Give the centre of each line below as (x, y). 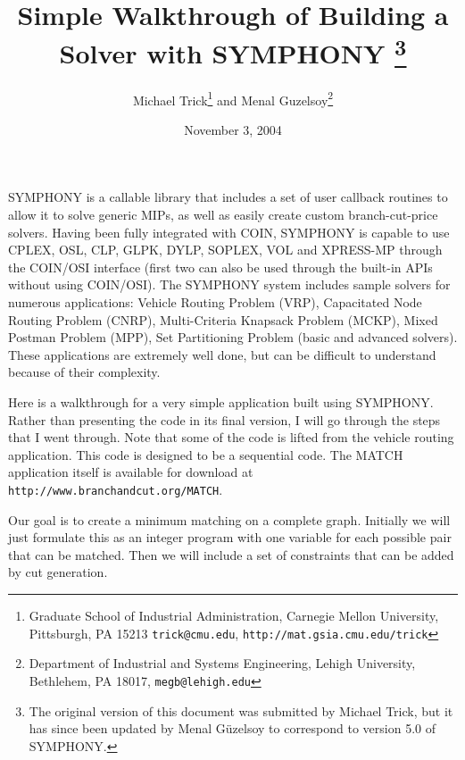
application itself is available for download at (131, 472)
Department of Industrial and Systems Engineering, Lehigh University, (222, 663)
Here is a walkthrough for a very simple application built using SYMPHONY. (221, 402)
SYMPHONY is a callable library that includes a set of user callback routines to (228, 197)
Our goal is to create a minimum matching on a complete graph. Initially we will (229, 519)
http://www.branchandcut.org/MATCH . (116, 489)
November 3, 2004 (233, 129)
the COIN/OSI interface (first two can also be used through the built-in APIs (220, 267)
